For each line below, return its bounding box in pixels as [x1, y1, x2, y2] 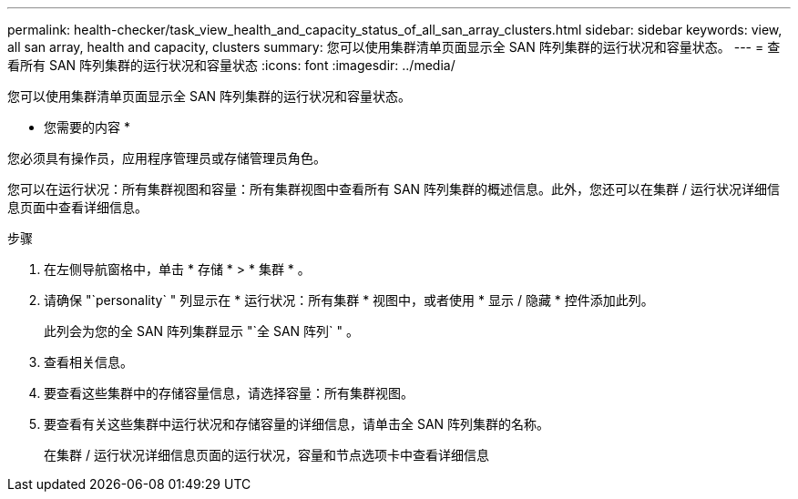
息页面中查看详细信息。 [7, 199, 148, 215]
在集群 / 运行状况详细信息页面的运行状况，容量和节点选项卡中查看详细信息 [44, 447, 489, 463]
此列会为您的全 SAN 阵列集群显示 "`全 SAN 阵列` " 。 [44, 323, 360, 339]
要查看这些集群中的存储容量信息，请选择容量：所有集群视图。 [44, 385, 414, 401]
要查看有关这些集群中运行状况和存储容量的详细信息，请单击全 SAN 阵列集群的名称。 [44, 416, 550, 432]
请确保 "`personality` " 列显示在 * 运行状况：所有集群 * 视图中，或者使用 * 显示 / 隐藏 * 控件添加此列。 [44, 292, 654, 308]
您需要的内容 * [44, 119, 130, 135]
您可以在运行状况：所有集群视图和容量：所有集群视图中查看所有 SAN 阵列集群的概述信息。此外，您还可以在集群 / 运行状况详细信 [7, 181, 780, 197]
